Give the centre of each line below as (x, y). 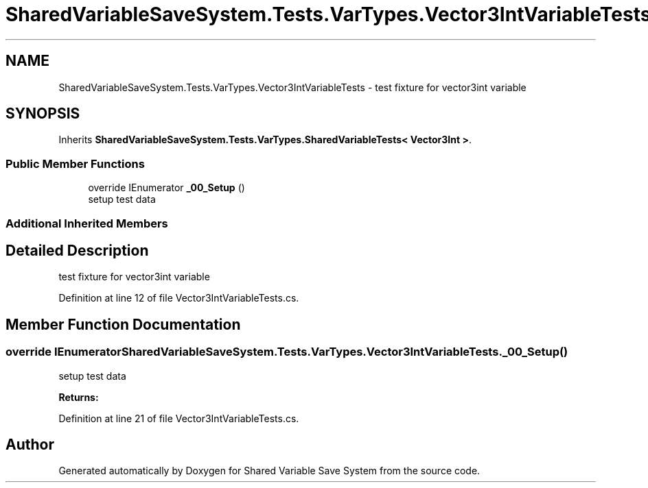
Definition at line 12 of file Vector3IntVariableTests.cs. (179, 298)
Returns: (79, 397)
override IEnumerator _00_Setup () (166, 188)
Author (30, 445)
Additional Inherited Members (87, 223)
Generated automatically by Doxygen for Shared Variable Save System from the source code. (269, 471)
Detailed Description (77, 250)
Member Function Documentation (123, 324)
